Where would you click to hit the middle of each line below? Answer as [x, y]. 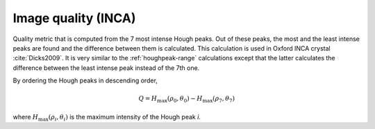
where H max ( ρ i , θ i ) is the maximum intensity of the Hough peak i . [107, 118]
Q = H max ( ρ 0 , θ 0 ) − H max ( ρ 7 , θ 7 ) [187, 99]
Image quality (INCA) [74, 18]
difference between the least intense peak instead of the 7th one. [106, 68]
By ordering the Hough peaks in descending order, [85, 80]
